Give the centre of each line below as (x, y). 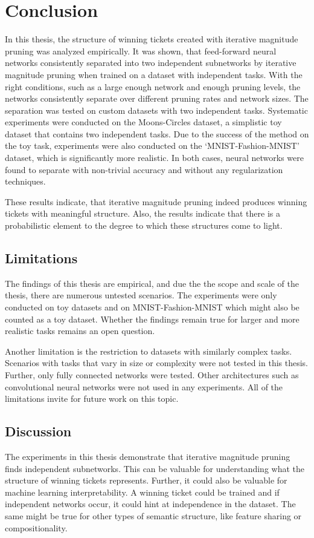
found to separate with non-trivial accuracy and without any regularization (144, 169)
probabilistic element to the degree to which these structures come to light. (144, 225)
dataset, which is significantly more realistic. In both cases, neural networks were (154, 158)
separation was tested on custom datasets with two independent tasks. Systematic (156, 110)
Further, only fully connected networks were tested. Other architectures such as (152, 374)
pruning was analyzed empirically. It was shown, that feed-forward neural (141, 51)
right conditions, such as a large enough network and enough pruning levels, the (153, 86)
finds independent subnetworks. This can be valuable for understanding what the (155, 468)
